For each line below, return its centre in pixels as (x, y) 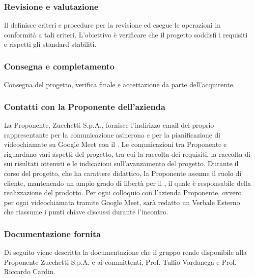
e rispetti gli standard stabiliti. (50, 44)
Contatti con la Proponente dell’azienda (85, 106)
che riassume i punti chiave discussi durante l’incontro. (86, 212)
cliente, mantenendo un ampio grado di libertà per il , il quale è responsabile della (127, 183)
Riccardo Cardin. (30, 271)
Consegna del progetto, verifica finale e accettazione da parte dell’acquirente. (119, 85)
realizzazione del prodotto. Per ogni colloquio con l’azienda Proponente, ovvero (123, 192)
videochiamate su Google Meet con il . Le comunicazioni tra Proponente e (115, 144)
